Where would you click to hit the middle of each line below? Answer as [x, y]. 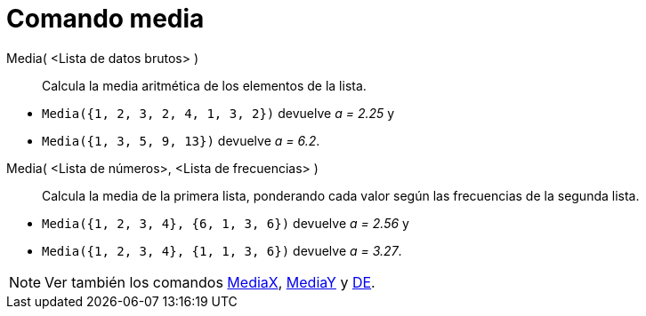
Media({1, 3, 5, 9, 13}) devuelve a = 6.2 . [181, 140]
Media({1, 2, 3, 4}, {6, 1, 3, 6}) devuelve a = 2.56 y [226, 223]
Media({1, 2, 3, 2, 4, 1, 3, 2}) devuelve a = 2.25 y [218, 113]
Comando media [105, 19]
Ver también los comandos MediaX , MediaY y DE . [210, 282]
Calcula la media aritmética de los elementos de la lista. [204, 85]
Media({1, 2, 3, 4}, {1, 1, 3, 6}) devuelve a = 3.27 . [222, 250]
